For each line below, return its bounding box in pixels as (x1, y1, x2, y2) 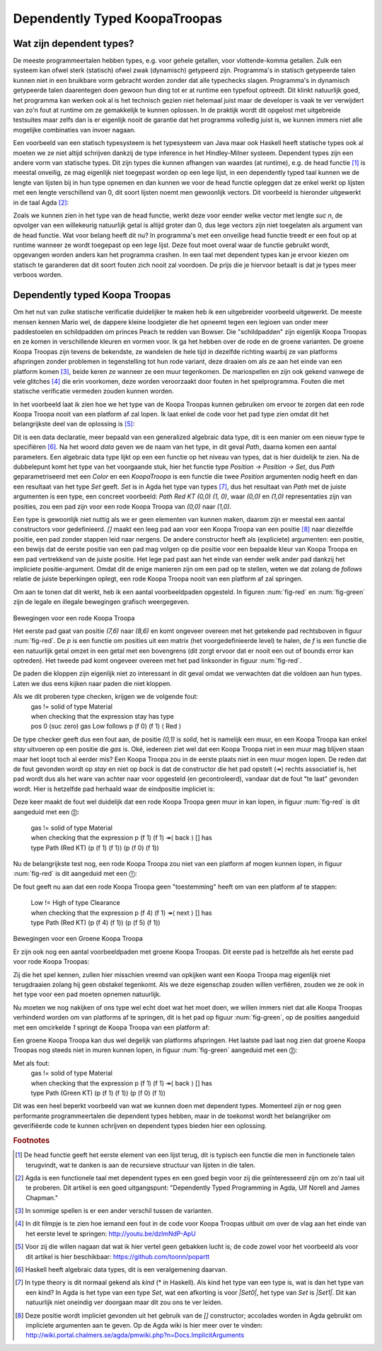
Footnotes (13, 1135, 50, 1145)
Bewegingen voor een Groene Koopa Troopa (13, 935, 143, 943)
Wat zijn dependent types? (13, 38, 134, 50)
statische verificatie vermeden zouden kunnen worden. (13, 387, 175, 396)
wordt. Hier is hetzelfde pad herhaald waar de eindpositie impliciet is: (13, 785, 215, 793)
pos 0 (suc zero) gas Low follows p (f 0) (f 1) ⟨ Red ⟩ (30, 722, 182, 731)
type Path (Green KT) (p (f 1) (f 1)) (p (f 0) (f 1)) (30, 1088, 166, 1097)
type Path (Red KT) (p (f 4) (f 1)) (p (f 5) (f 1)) (30, 918, 161, 927)
